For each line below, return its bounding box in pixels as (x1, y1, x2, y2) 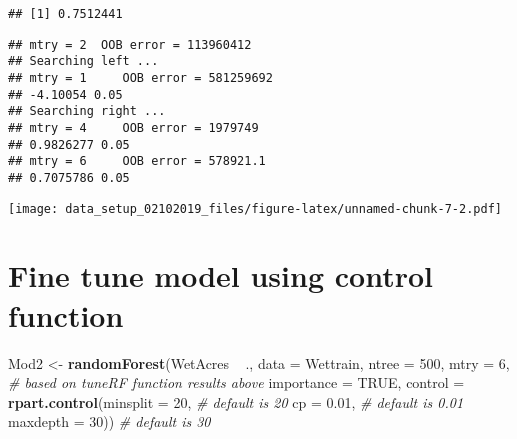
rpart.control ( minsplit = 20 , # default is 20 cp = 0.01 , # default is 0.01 (8, 391, 464, 412)
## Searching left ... (8, 54, 159, 69)
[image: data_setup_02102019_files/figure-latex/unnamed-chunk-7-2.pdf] (8, 201, 502, 216)
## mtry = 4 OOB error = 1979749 (8, 120, 259, 135)
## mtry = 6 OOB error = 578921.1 (8, 154, 266, 169)
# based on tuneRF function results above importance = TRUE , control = (8, 372, 465, 393)
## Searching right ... (8, 104, 166, 119)
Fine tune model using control (8, 255, 433, 296)
